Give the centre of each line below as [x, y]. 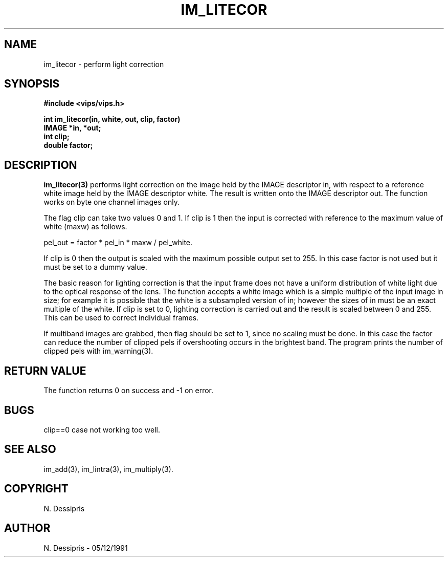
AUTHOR [27, 528]
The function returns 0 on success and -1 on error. [129, 391]
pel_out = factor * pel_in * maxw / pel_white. [118, 243]
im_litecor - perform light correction [104, 64]
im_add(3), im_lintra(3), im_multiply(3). [108, 469]
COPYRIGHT [36, 489]
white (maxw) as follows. [85, 227]
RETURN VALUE [45, 371]
